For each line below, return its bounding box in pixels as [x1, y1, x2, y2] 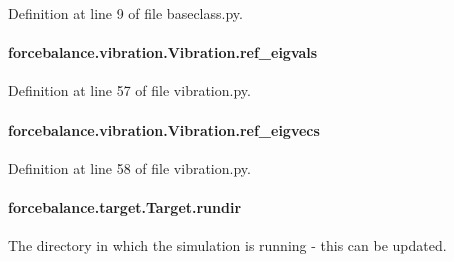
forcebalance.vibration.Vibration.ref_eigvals [8, 42, 318, 63]
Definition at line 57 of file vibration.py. [8, 80, 251, 101]
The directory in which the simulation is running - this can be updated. [8, 235, 447, 256]
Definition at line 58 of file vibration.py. [8, 157, 251, 178]
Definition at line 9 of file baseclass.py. [8, 3, 243, 23]
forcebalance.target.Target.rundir [8, 196, 242, 217]
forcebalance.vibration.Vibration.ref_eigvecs [8, 119, 320, 140]
